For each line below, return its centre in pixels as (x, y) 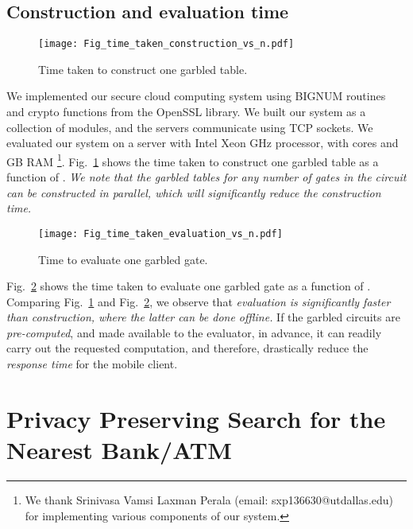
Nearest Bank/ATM (119, 450)
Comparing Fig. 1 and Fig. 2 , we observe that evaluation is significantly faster (199, 301)
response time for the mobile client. (92, 364)
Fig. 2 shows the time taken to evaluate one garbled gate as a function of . (189, 286)
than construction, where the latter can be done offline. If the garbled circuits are (203, 317)
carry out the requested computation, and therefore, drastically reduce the (187, 348)
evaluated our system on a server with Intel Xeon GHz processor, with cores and (203, 143)
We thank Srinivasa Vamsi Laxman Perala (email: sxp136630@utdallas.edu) (209, 499)
